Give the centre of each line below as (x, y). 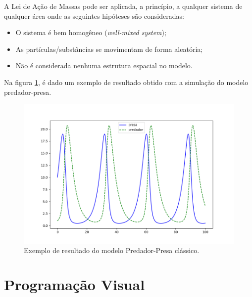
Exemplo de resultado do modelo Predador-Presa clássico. (112, 250)
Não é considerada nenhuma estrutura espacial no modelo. (104, 65)
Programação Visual (75, 284)
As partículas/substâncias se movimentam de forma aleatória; (109, 49)
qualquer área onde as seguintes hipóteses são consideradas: (94, 16)
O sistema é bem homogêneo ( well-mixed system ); (91, 32)
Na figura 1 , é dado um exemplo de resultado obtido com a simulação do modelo (126, 82)
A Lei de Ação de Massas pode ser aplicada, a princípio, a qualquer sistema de (123, 6)
